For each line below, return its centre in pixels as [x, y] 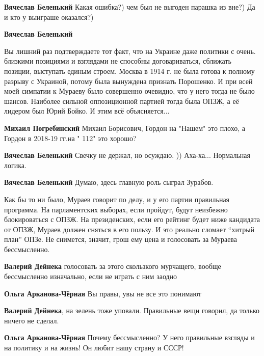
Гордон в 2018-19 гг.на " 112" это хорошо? [70, 138]
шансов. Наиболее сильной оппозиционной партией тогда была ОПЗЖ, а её [122, 101]
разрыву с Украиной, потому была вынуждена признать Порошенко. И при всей [128, 81]
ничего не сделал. [32, 320]
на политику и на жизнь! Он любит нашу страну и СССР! [94, 348]
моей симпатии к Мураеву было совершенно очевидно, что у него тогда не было [129, 91]
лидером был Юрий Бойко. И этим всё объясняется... [87, 111]
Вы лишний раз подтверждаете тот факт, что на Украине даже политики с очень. [130, 51]
